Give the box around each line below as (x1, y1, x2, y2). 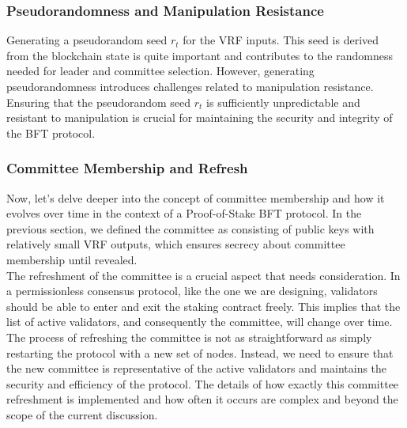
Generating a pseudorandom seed (6, 32, 168, 48)
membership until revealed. (6, 251, 138, 267)
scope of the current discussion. (6, 406, 158, 422)
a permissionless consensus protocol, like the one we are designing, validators (6, 282, 378, 299)
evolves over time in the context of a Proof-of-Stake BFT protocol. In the (6, 205, 362, 222)
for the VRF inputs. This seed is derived (183, 32, 379, 48)
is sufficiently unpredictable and (206, 93, 360, 110)
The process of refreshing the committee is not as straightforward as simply (6, 328, 372, 345)
